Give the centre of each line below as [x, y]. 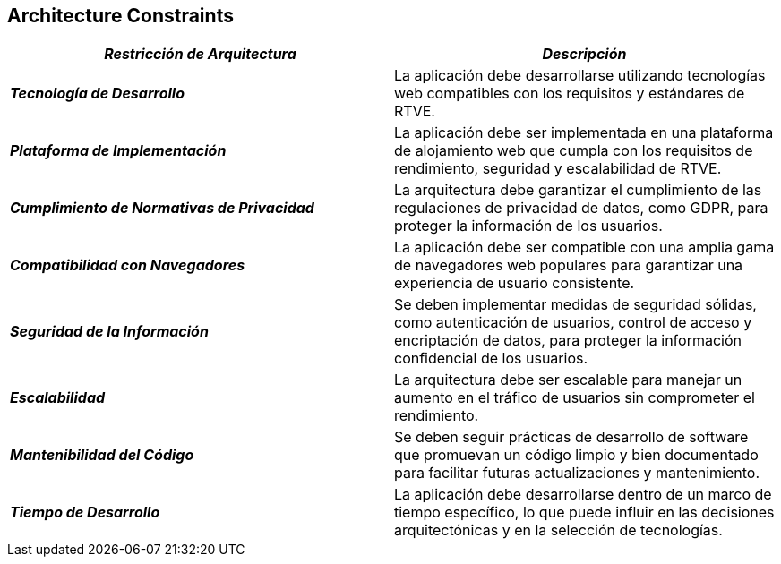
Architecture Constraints [120, 16]
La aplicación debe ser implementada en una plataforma [584, 133]
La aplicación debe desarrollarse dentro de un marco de [583, 495]
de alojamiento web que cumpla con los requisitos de [574, 151]
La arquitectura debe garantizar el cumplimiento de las [578, 190]
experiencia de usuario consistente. [515, 283]
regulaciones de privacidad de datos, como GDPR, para [581, 208]
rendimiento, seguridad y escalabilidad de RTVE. [558, 169]
